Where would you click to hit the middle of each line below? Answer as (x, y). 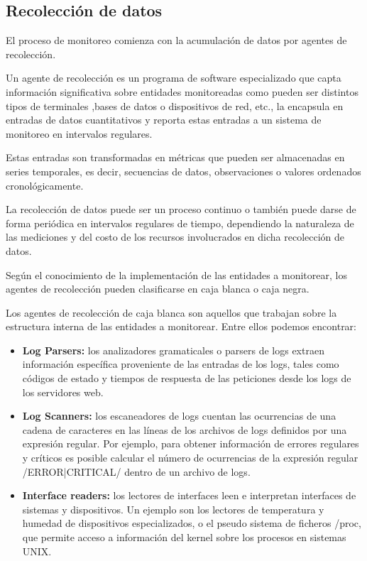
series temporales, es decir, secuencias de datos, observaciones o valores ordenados (183, 171)
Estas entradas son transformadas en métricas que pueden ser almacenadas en (175, 157)
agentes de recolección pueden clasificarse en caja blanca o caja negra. (158, 289)
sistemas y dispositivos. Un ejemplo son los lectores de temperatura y (173, 509)
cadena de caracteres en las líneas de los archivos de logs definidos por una (185, 429)
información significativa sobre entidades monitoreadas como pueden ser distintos (182, 91)
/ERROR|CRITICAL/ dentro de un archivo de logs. (136, 471)
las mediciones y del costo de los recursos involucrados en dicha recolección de (175, 237)
